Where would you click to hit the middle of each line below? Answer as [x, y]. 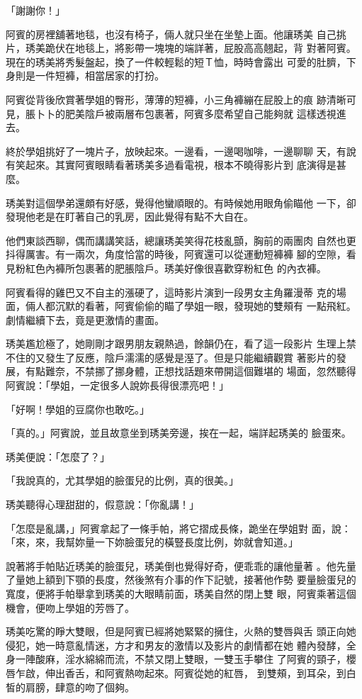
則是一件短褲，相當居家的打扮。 [90, 76]
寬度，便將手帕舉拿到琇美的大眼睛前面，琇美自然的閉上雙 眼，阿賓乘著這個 [181, 593]
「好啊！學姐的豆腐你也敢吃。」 [78, 409]
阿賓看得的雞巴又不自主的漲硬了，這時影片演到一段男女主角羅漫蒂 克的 [171, 292]
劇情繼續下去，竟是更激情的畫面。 [85, 319]
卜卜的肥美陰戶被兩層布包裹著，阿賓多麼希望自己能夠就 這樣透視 [186, 113]
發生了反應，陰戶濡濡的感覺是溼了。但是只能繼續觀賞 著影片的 [191, 357]
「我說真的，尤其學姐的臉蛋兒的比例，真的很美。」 [122, 480]
